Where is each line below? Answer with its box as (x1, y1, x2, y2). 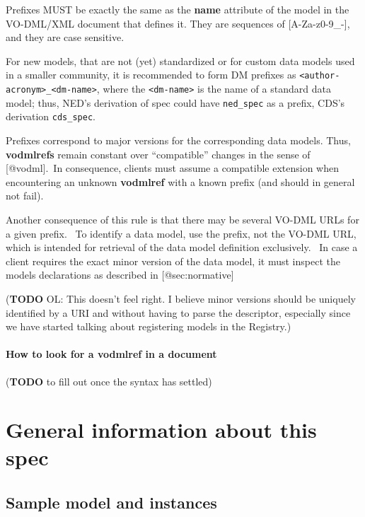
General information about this (6, 415, 317, 444)
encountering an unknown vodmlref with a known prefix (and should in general (6, 174, 355, 189)
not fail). (6, 188, 44, 203)
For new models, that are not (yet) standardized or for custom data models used (6, 53, 355, 68)
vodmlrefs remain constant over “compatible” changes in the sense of (6, 146, 311, 161)
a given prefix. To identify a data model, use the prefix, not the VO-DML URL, (6, 226, 357, 240)
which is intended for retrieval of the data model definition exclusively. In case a (6, 240, 358, 255)
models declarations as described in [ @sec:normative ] (6, 267, 234, 282)
